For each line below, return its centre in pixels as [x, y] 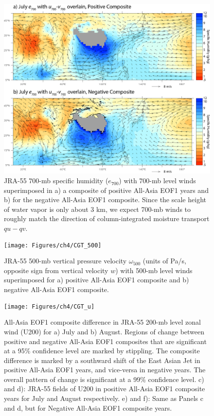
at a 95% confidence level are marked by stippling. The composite [102, 351]
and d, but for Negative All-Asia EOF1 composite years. [88, 407]
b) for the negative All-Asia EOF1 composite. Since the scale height [105, 199]
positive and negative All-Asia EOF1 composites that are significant [105, 341]
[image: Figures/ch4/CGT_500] [53, 245]
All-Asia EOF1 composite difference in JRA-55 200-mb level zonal [102, 322]
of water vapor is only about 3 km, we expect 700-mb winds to [98, 209]
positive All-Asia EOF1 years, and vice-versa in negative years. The [105, 370]
